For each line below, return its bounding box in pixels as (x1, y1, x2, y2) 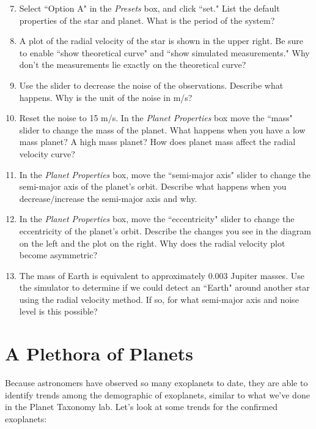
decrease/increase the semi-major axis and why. (19, 192, 197, 204)
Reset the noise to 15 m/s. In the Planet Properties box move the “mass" (19, 111, 293, 124)
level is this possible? (19, 305, 98, 318)
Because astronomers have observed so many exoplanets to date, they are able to (5, 376, 308, 389)
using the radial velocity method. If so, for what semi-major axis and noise (19, 293, 299, 305)
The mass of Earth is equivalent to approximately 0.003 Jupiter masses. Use (19, 269, 304, 282)
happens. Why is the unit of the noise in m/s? (19, 91, 193, 103)
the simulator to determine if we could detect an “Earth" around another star (19, 281, 310, 294)
